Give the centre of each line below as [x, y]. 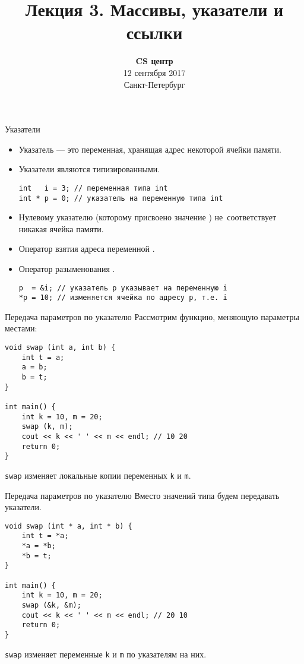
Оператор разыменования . [67, 268]
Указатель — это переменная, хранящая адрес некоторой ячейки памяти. [150, 149]
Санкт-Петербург [154, 84]
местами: [21, 328]
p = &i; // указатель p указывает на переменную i [123, 288]
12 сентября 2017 [154, 72]
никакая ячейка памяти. [61, 228]
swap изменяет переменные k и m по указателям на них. [106, 654]
